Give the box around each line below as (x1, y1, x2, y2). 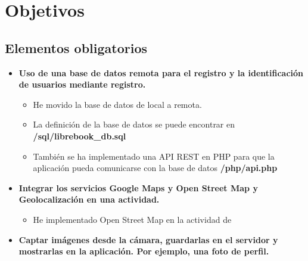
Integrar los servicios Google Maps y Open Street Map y (18, 181, 258, 194)
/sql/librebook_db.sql (33, 129, 126, 142)
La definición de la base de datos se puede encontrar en (33, 118, 235, 130)
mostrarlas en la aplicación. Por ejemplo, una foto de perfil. (18, 245, 269, 257)
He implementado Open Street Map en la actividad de (33, 213, 232, 225)
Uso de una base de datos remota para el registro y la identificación (18, 66, 304, 79)
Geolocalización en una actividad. (18, 193, 160, 206)
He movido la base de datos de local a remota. (33, 98, 202, 110)
